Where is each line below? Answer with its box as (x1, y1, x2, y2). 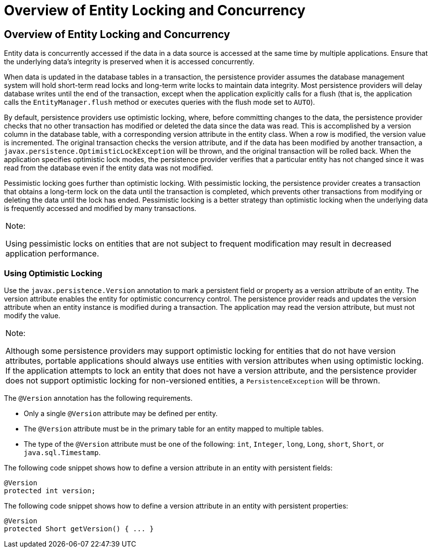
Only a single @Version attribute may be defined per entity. (24, 409, 218, 418)
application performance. (5, 249, 99, 259)
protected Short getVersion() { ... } (4, 524, 154, 533)
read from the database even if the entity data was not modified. (4, 164, 213, 172)
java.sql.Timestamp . (24, 448, 101, 457)
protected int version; (4, 486, 96, 495)
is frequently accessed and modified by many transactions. (4, 204, 196, 213)
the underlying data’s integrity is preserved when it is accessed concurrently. (4, 57, 255, 66)
